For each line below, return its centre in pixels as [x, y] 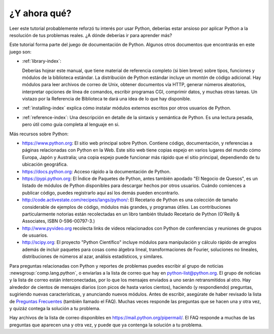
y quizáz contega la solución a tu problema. [55, 308]
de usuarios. [35, 235]
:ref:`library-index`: [42, 61]
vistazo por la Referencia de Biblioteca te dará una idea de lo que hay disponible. [107, 99]
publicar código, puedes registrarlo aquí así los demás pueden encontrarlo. [101, 193]
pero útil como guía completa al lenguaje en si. [71, 125]
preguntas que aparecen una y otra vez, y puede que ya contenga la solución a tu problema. [106, 325]
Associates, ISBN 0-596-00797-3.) [59, 221]
